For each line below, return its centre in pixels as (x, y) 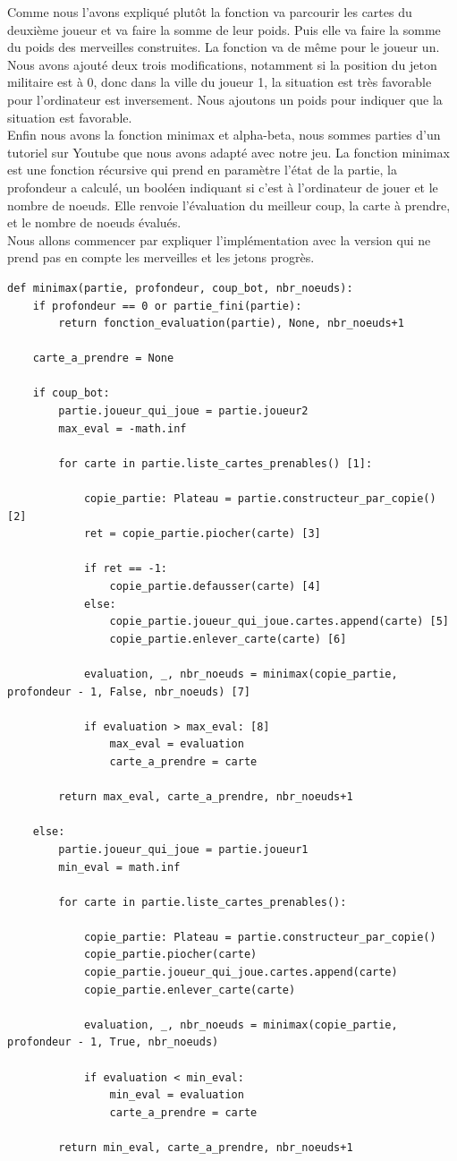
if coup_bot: (71, 393)
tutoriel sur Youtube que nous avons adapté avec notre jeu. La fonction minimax (228, 152)
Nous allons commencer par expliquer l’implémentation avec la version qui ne (219, 239)
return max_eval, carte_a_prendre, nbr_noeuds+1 (206, 797)
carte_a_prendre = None (103, 359)
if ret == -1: (125, 569)
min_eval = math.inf (119, 867)
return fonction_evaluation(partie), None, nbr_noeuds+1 (231, 324)
